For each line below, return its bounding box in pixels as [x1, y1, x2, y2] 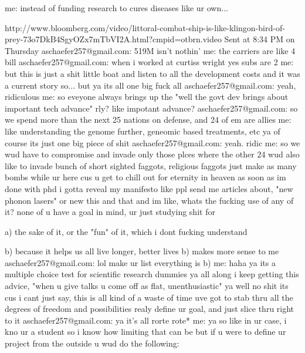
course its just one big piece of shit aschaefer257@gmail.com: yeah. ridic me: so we [5, 136, 300, 149]
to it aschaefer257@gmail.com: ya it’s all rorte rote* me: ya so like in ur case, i [5, 314, 287, 326]
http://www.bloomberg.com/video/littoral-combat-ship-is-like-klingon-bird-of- [5, 21, 285, 33]
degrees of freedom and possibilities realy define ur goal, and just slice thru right [5, 302, 294, 315]
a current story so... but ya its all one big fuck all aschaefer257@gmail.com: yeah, [5, 79, 296, 91]
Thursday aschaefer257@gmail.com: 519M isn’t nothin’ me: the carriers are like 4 [5, 44, 296, 56]
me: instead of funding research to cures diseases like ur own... [5, 2, 228, 14]
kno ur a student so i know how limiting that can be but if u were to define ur [5, 325, 286, 338]
